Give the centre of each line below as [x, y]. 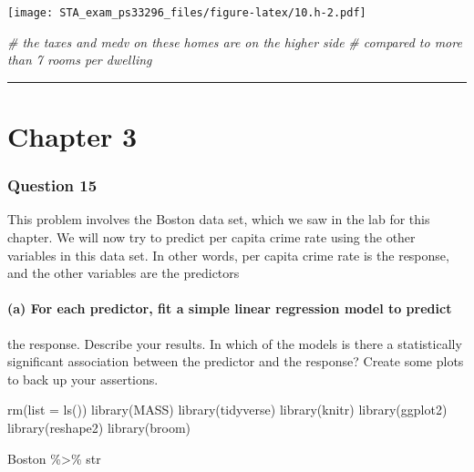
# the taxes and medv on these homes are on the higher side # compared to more [235, 41]
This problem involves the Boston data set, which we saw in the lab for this [219, 219]
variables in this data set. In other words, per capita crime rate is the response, [228, 255]
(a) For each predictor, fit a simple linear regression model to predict [230, 308]
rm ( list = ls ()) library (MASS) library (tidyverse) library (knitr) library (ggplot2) [227, 410]
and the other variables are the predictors [124, 273]
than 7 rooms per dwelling [80, 60]
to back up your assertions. [83, 379]
